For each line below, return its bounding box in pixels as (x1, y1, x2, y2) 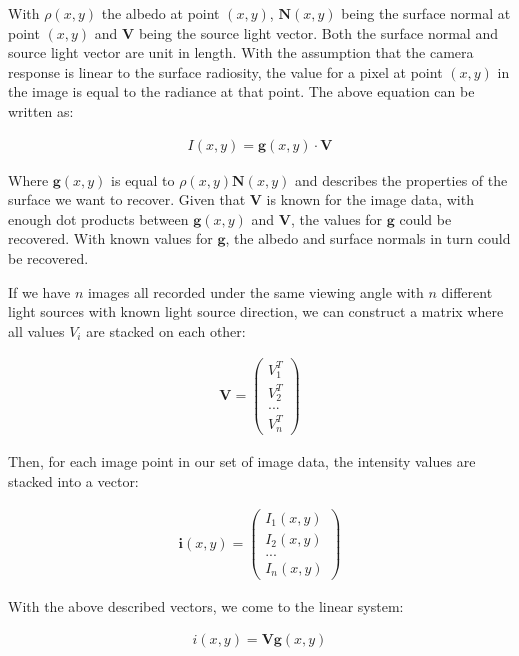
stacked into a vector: (8, 471, 139, 492)
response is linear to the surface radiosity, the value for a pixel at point (8, 61, 443, 82)
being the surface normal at (341, 3, 511, 23)
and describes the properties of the (294, 169, 508, 190)
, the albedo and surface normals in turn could (225, 228, 511, 249)
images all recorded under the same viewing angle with (87, 281, 424, 302)
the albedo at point (101, 3, 220, 23)
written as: (8, 100, 74, 121)
